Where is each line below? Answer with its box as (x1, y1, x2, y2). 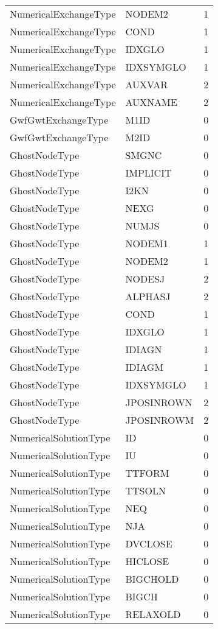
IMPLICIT (125, 166, 172, 180)
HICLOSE (125, 554, 169, 568)
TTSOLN (125, 483, 166, 497)
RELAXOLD (125, 607, 181, 621)
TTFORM (125, 466, 169, 480)
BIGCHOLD (125, 572, 179, 586)
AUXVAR (125, 77, 168, 91)
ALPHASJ (125, 289, 171, 303)
